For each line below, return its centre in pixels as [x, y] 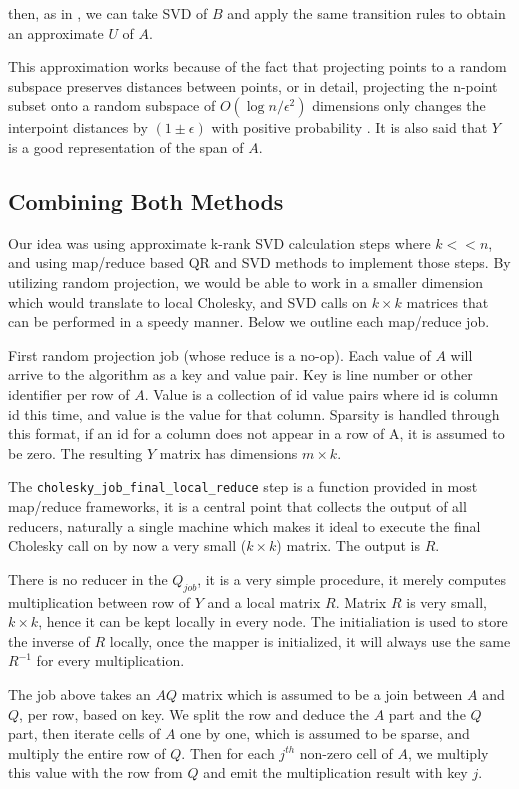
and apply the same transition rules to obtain [366, 13]
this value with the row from [95, 772]
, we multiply [448, 752]
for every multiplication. [110, 660]
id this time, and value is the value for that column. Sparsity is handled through [254, 413]
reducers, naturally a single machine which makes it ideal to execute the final [244, 525]
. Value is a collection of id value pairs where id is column [321, 393]
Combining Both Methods [146, 200]
